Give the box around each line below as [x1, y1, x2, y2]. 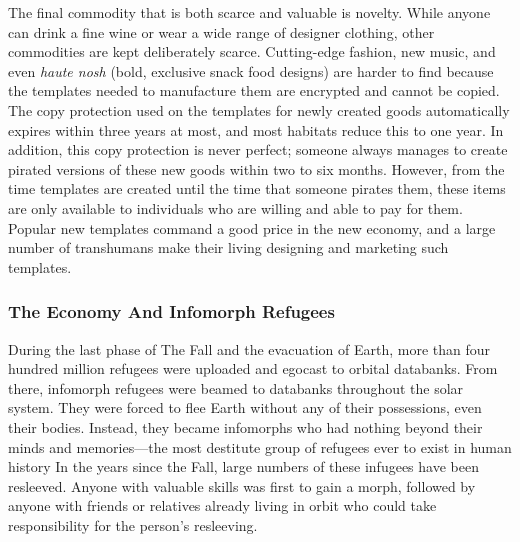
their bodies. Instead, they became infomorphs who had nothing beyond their [8, 416, 483, 437]
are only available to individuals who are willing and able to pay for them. [8, 197, 463, 218]
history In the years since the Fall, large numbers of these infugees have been [8, 456, 479, 477]
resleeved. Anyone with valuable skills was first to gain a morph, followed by [8, 475, 476, 496]
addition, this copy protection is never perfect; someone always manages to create [8, 139, 508, 160]
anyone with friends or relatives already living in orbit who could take [8, 495, 437, 516]
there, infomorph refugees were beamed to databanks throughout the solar [8, 377, 464, 398]
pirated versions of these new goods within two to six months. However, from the [8, 158, 505, 179]
